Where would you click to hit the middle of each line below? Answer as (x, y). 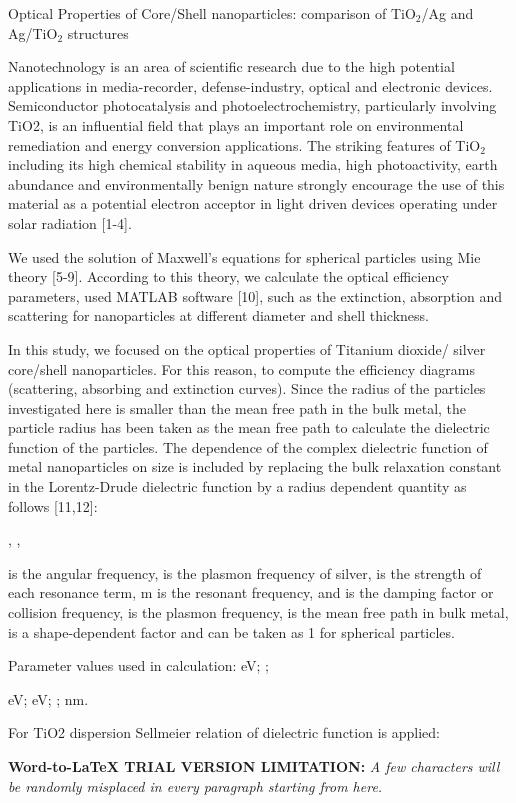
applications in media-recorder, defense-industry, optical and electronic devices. (250, 85)
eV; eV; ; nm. (48, 698)
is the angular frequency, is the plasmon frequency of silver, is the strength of (245, 572)
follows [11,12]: (53, 505)
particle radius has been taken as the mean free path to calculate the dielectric (249, 427)
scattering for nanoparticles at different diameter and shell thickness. (218, 315)
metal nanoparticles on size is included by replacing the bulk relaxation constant (255, 466)
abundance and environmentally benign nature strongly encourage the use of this (256, 183)
